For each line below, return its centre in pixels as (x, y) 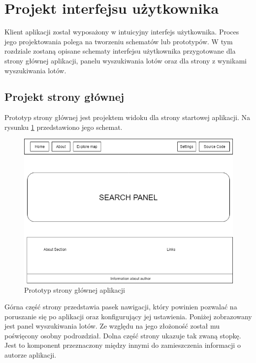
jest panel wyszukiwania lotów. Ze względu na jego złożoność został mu (112, 326)
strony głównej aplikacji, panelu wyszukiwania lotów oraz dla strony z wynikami (126, 60)
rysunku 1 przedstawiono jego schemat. (64, 127)
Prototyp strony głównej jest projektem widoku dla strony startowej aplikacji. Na (127, 117)
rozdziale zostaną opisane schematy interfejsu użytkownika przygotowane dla (120, 51)
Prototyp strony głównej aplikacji (75, 290)
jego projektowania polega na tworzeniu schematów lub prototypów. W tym (119, 41)
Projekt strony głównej (64, 97)
